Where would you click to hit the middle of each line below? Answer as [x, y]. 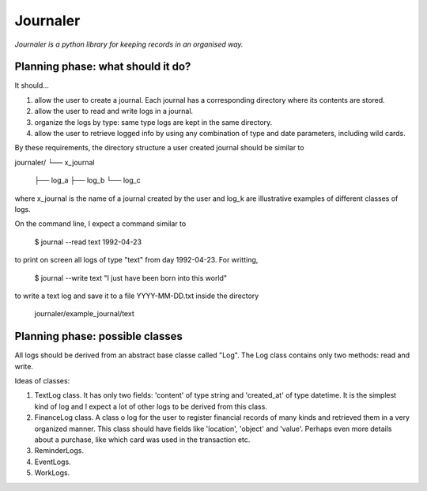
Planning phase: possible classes [99, 336]
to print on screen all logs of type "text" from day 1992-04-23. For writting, [136, 260]
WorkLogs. [52, 473]
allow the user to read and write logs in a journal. [114, 111]
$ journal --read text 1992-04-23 [88, 242]
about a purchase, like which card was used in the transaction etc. [142, 440]
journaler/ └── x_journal [55, 162]
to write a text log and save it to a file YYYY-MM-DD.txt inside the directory [137, 296]
